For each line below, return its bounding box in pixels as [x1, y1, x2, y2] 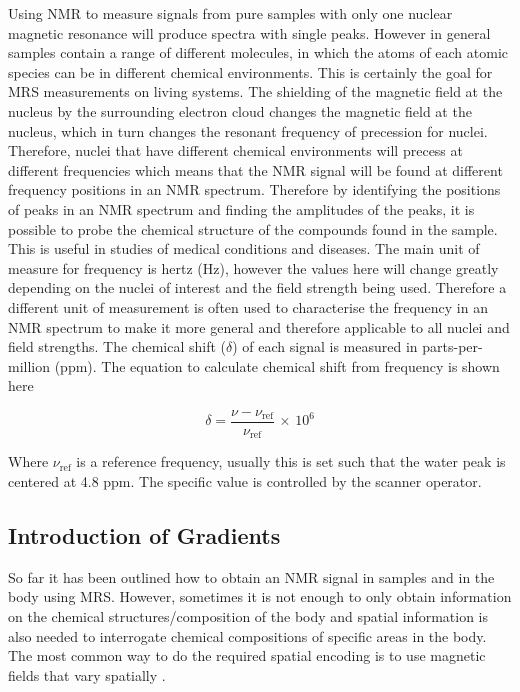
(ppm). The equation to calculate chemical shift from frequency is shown [54, 355, 500, 376]
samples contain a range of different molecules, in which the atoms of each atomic [8, 42, 509, 63]
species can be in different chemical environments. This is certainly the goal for [8, 61, 493, 82]
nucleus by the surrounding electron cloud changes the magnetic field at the [8, 100, 472, 121]
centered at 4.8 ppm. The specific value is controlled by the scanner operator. [8, 470, 482, 491]
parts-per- [422, 336, 483, 357]
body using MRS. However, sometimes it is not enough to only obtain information [8, 586, 512, 607]
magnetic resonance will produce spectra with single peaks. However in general [8, 22, 491, 43]
